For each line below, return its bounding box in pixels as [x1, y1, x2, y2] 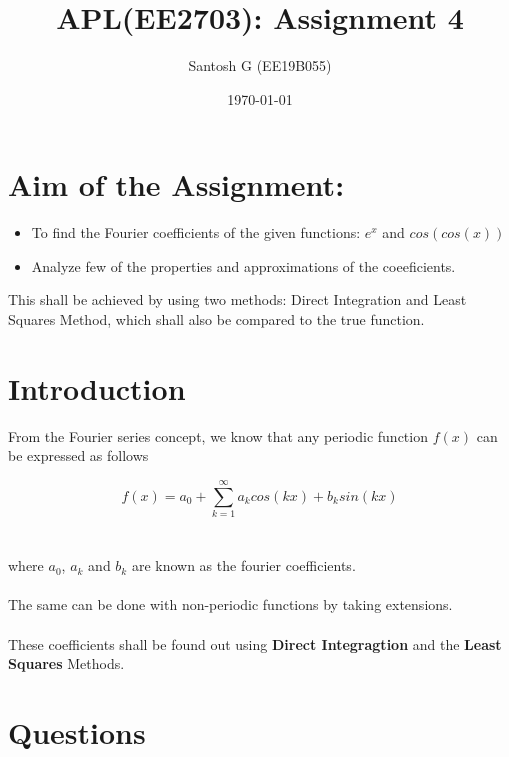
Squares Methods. [8, 653, 125, 674]
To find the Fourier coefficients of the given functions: [31, 222, 361, 243]
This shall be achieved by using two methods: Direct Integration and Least [8, 289, 467, 310]
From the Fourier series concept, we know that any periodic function [8, 425, 428, 446]
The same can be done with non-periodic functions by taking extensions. [8, 594, 453, 615]
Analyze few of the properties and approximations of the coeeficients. [31, 255, 456, 276]
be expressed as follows [8, 445, 149, 466]
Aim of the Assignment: [8, 164, 345, 205]
